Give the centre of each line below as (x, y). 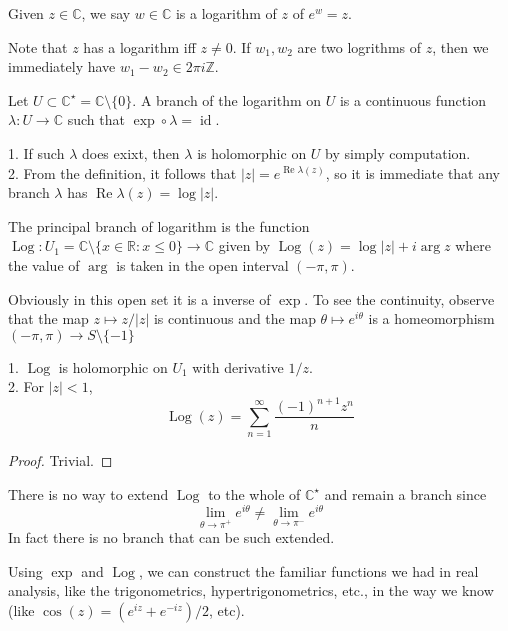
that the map (48, 318)
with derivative (238, 366)
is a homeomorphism (431, 318)
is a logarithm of (226, 13)
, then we (460, 46)
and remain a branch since (405, 493)
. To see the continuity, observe (399, 298)
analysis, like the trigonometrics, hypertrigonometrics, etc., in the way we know (251, 590)
